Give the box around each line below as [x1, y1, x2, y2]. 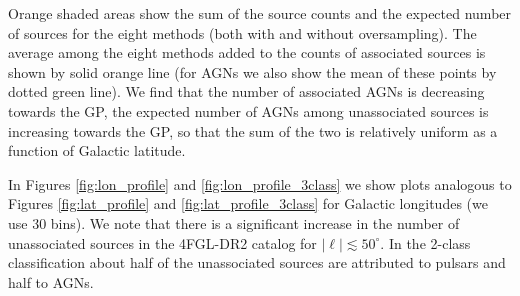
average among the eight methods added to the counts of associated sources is [8, 42, 486, 63]
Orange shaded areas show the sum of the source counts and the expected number [8, 3, 512, 23]
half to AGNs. [8, 271, 94, 292]
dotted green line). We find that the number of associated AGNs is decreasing [8, 81, 485, 102]
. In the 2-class [380, 232, 471, 253]
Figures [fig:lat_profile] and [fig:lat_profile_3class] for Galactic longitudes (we [8, 193, 488, 214]
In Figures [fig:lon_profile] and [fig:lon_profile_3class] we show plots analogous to [8, 173, 512, 194]
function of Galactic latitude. [8, 140, 186, 161]
